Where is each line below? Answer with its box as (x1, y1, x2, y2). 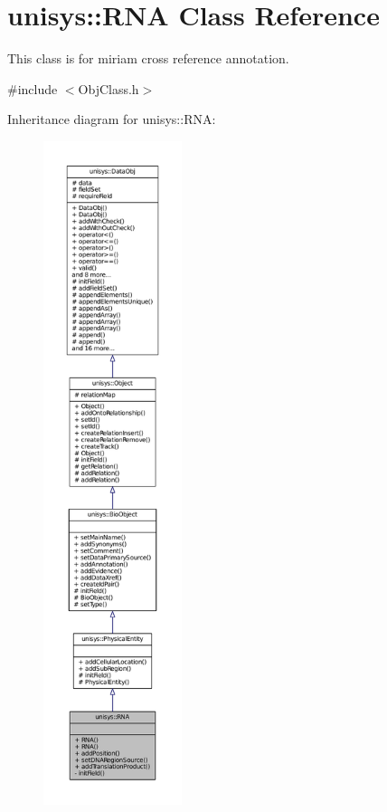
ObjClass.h (78, 79, 139, 98)
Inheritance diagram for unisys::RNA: (7, 110, 216, 129)
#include (7, 79, 58, 98)
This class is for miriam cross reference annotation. (7, 49, 289, 68)
